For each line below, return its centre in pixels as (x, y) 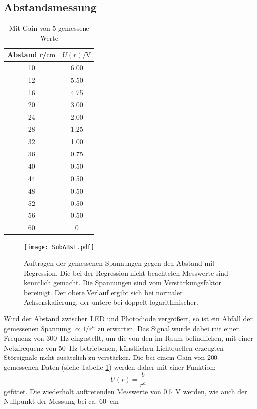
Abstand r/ (27, 55)
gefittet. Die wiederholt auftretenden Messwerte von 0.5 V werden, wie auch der (126, 391)
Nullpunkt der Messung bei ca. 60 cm (61, 401)
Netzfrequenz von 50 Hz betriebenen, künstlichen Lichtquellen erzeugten (114, 347)
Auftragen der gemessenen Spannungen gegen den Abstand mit (119, 263)
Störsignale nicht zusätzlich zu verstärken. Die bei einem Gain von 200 (111, 357)
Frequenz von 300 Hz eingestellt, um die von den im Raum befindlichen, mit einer (128, 338)
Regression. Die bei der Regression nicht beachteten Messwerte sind (126, 273)
